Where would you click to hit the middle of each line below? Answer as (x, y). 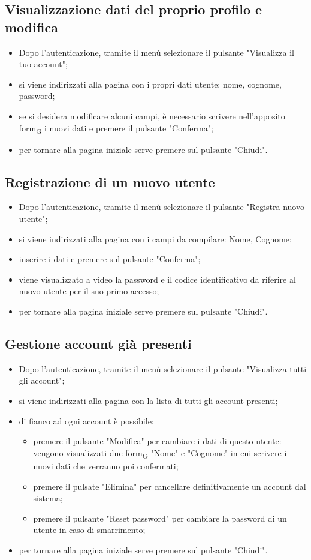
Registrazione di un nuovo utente (110, 182)
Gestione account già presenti (98, 344)
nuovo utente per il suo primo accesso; (89, 291)
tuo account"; (43, 64)
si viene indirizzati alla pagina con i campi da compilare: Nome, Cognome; (155, 239)
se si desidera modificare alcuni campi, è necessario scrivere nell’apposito (152, 116)
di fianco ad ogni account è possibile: (86, 420)
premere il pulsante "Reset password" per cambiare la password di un (160, 518)
